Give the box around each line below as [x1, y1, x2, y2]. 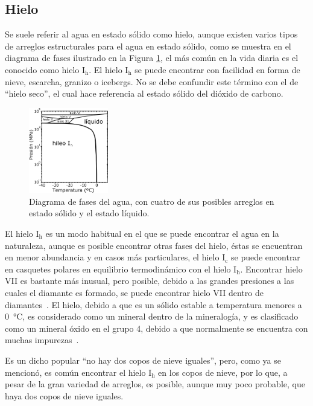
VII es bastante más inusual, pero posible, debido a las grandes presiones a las [5, 274, 294, 287]
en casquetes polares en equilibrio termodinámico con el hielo [5, 262, 231, 275]
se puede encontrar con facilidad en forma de [134, 63, 300, 76]
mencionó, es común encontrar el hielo [5, 366, 146, 378]
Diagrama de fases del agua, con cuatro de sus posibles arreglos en [29, 195, 274, 207]
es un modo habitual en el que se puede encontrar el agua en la [45, 227, 279, 239]
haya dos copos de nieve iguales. [5, 389, 124, 402]
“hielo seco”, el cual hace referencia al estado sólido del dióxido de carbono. [5, 87, 283, 100]
